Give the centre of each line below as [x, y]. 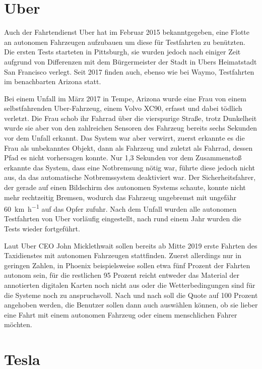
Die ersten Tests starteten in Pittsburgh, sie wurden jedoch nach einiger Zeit [122, 52]
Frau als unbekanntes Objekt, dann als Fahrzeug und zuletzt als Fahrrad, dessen [128, 147]
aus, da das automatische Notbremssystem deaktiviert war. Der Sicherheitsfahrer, [130, 177]
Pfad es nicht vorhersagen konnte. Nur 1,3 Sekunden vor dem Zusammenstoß [123, 158]
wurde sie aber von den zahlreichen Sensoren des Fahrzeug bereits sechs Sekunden [131, 128]
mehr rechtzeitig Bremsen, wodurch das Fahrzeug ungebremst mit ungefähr [120, 197]
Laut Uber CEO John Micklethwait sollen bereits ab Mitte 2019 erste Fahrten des [131, 245]
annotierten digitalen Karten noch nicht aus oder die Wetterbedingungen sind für [130, 285]
